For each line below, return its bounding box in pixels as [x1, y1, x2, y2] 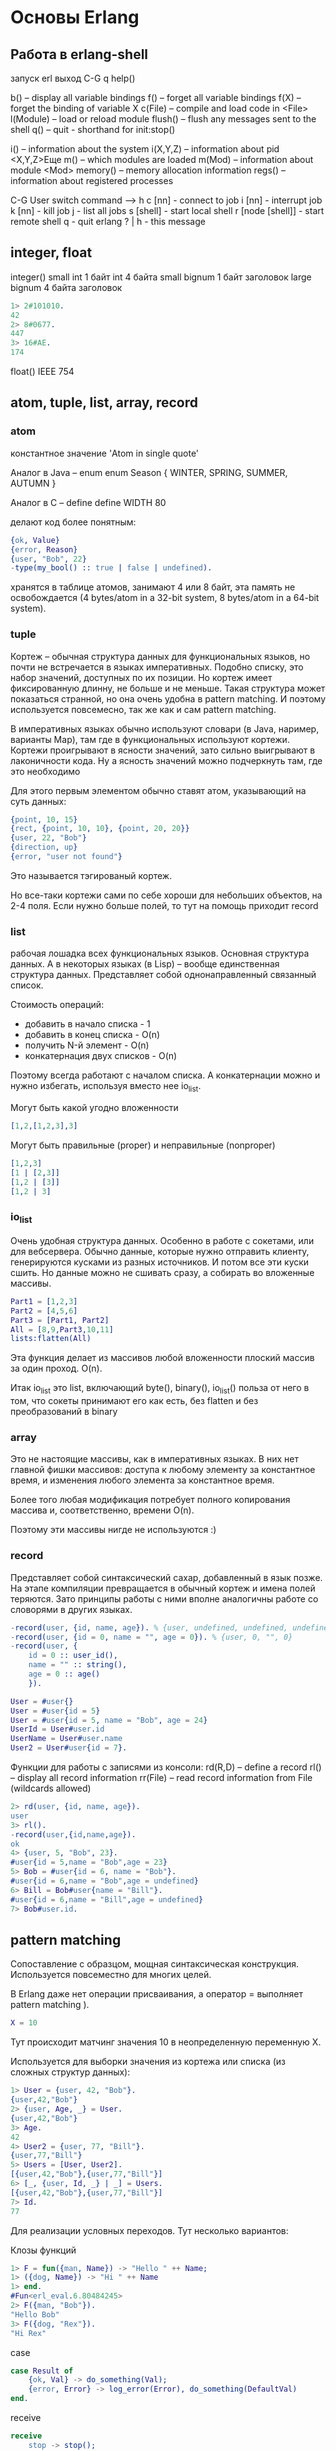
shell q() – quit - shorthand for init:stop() [10, 124, 176, 135]
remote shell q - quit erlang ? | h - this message [10, 216, 206, 227]
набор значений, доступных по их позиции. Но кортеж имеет [10, 671, 273, 683]
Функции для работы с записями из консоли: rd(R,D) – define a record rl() [10, 1761, 322, 1773]
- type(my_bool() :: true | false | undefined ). [10, 563, 213, 573]
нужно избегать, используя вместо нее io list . [10, 1080, 202, 1095]
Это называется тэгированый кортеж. [10, 869, 173, 881]
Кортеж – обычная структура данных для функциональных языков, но [10, 650, 311, 662]
